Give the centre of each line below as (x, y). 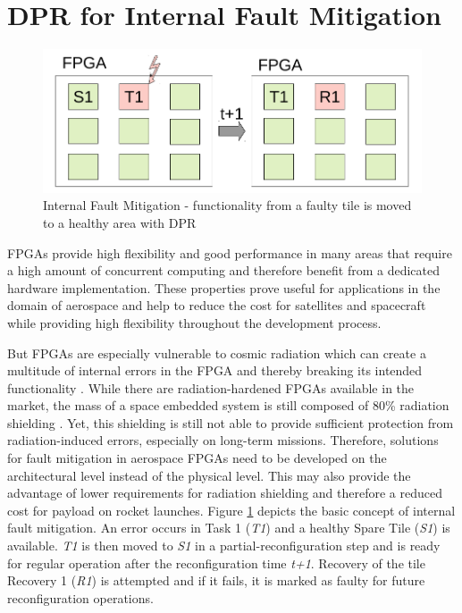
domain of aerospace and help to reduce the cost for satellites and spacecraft (217, 305)
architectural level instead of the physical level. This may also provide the (209, 475)
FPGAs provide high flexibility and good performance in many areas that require (230, 252)
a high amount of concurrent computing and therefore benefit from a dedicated (224, 270)
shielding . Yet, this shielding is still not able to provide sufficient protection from (231, 422)
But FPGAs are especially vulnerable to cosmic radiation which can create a (217, 353)
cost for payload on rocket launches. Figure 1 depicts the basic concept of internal (231, 510)
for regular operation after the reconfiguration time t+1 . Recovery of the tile (216, 563)
